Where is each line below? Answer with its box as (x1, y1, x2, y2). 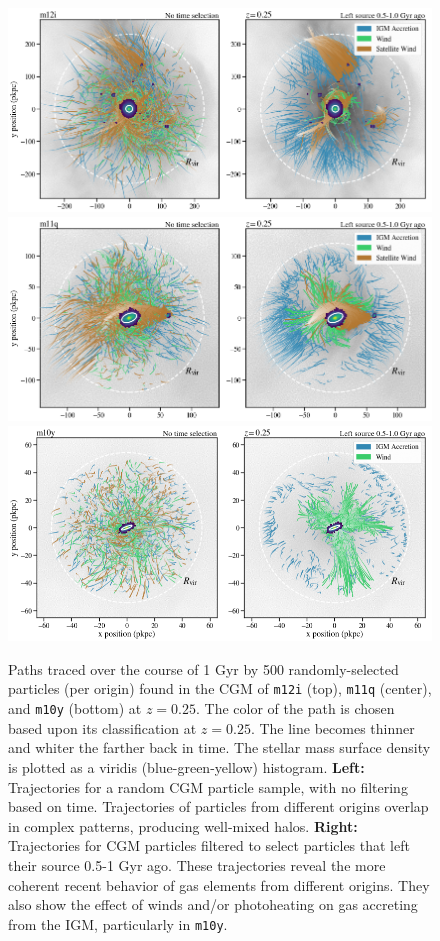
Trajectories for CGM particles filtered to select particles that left (8, 835, 410, 856)
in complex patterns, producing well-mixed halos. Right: (8, 815, 358, 836)
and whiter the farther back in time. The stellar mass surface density (8, 737, 431, 758)
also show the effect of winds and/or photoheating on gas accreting (8, 894, 418, 915)
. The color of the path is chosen (196, 698, 395, 719)
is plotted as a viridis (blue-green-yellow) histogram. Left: (8, 756, 365, 777)
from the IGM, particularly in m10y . (8, 913, 228, 934)
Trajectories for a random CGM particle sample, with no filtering (8, 776, 408, 797)
